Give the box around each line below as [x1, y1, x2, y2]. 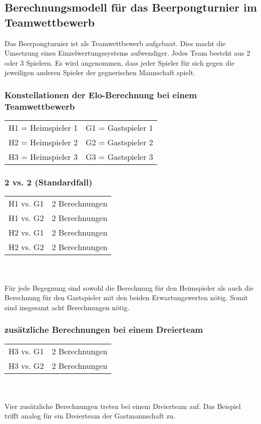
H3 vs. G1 [9, 345, 44, 357]
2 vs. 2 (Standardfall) [5, 176, 93, 188]
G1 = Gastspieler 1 [85, 122, 153, 134]
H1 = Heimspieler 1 [9, 122, 78, 134]
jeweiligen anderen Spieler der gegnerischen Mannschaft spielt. [5, 67, 195, 78]
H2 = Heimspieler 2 [9, 136, 78, 148]
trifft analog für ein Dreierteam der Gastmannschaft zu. [5, 410, 175, 421]
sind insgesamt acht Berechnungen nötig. [5, 302, 130, 312]
